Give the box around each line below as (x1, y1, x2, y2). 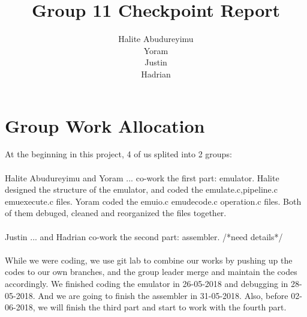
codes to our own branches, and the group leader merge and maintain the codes (5, 265, 297, 278)
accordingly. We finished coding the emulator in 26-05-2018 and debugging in (5, 277, 288, 289)
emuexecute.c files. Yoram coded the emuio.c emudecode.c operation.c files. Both (5, 195, 302, 207)
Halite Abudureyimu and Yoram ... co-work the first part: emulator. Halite (5, 171, 279, 184)
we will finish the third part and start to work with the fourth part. (38, 301, 287, 313)
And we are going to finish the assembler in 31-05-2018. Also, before (38, 289, 288, 301)
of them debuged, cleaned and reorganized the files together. (5, 207, 227, 219)
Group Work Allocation (5, 113, 205, 137)
